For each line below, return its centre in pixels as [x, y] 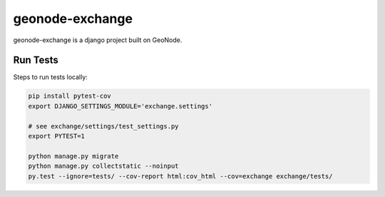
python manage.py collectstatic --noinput [103, 166]
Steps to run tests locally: [51, 77]
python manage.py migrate [73, 156]
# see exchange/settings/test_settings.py [103, 126]
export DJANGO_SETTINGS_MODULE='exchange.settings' [120, 106]
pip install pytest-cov [70, 96]
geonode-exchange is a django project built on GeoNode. [98, 40]
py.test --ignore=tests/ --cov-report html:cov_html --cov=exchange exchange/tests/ [180, 176]
